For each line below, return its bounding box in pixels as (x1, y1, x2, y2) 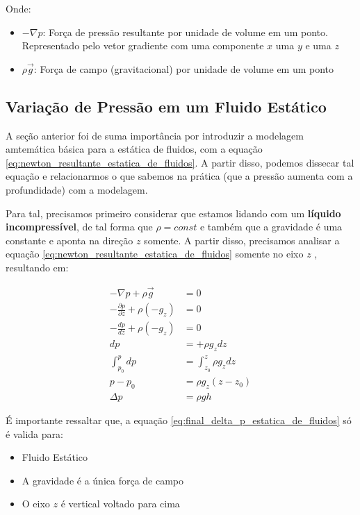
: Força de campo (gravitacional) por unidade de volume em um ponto (33, 61, 334, 76)
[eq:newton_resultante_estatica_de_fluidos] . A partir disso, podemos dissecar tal (6, 155, 354, 169)
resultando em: (6, 260, 69, 274)
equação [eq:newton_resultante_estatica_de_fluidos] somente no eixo (6, 246, 304, 261)
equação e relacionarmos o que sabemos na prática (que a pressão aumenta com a (6, 169, 353, 183)
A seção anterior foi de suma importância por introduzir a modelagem (6, 128, 304, 142)
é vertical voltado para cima (60, 496, 180, 511)
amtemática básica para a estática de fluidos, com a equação (6, 142, 263, 156)
